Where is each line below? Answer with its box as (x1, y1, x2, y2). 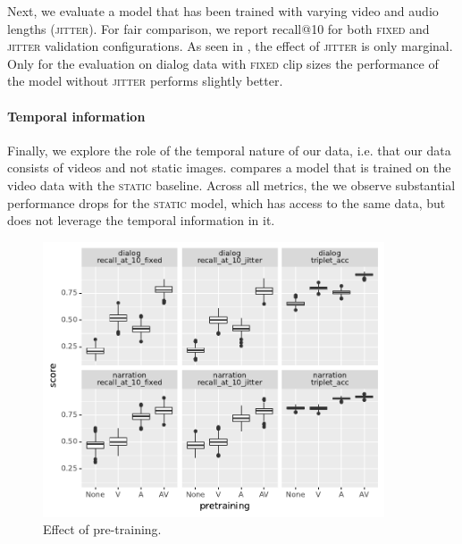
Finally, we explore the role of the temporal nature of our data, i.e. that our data (7, 140, 451, 159)
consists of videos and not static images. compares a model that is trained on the (7, 158, 451, 177)
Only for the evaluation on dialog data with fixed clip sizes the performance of (7, 54, 439, 72)
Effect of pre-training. (43, 520, 162, 539)
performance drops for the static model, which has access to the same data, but (7, 193, 446, 212)
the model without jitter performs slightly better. (7, 71, 283, 90)
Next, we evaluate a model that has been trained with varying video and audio (7, 2, 439, 20)
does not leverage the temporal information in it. (7, 211, 275, 230)
